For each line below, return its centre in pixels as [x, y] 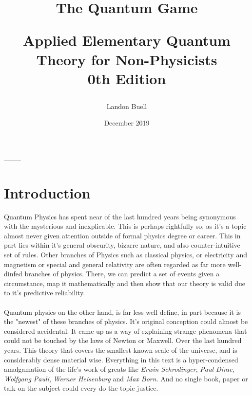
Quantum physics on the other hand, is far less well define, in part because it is [122, 312]
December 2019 [127, 122]
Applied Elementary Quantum [127, 40]
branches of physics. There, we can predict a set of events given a [122, 274]
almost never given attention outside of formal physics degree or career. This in [122, 235]
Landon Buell [127, 106]
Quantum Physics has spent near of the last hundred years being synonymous [120, 216]
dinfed [13, 274]
